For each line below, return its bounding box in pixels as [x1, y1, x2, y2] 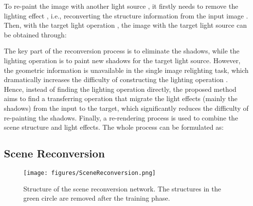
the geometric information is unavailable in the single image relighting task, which [4, 65, 249, 75]
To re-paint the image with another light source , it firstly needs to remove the [4, 1, 238, 11]
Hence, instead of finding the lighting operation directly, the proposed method [4, 84, 236, 94]
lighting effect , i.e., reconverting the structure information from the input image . [4, 10, 248, 20]
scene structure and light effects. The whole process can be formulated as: [4, 122, 224, 132]
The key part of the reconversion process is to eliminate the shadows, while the [4, 46, 239, 56]
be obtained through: [4, 29, 67, 39]
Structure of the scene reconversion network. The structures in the [23, 183, 221, 193]
